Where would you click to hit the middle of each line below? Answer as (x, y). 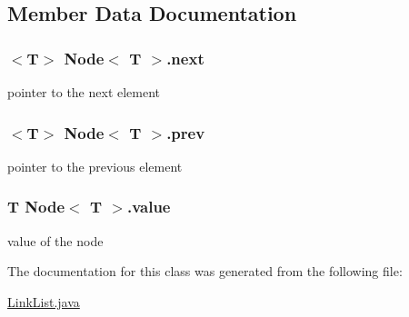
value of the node (55, 240)
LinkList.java (44, 301)
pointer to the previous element (95, 166)
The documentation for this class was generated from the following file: (205, 271)
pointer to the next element (84, 92)
